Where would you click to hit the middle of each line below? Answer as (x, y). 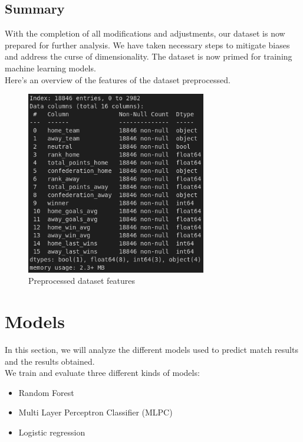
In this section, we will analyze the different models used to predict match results (151, 350)
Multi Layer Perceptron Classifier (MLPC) (95, 412)
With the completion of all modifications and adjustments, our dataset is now (145, 33)
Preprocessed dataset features (82, 281)
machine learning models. (50, 68)
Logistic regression (52, 432)
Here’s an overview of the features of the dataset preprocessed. (118, 79)
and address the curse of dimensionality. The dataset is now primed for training (149, 56)
